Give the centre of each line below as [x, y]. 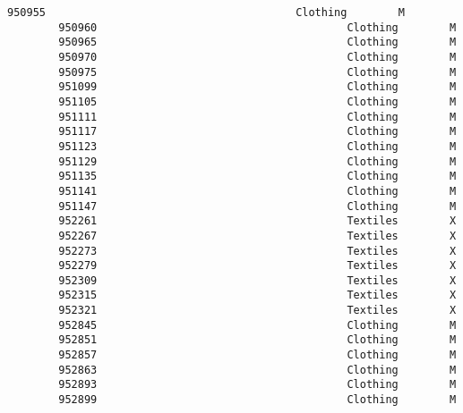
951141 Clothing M [257, 191]
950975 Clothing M [257, 72]
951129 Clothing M [257, 161]
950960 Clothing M [257, 27]
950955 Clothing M [206, 13]
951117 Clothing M [257, 132]
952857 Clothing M [257, 355]
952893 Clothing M [257, 385]
